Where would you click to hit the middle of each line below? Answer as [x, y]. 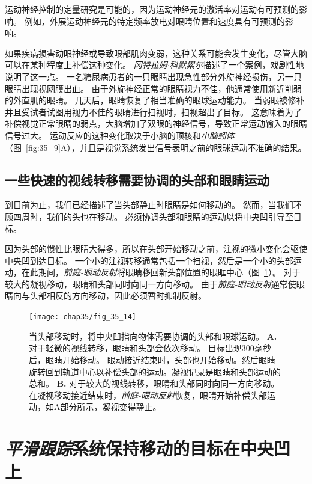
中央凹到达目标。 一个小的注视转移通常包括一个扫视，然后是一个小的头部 [149, 260]
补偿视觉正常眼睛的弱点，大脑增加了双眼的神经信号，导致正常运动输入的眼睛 [156, 124]
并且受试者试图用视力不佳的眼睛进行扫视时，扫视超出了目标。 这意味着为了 [153, 112]
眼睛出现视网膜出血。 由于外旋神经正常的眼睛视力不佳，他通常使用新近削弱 [153, 88]
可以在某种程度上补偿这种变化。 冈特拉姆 [86, 65]
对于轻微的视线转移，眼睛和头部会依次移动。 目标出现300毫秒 [150, 348]
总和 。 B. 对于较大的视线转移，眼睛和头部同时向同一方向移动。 [154, 383]
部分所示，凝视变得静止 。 [111, 407]
